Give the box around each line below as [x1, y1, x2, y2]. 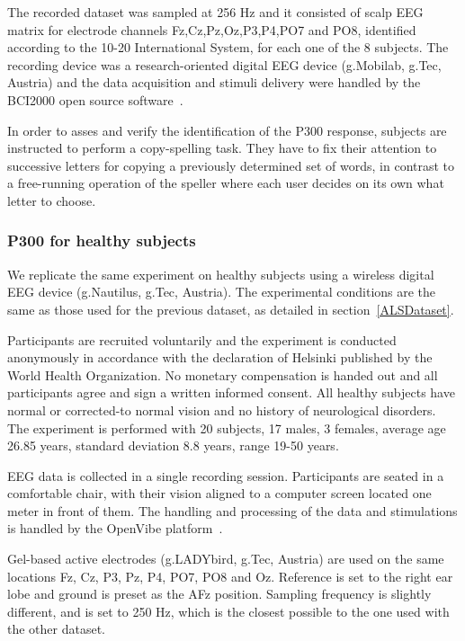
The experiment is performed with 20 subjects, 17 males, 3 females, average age [7, 418, 446, 437]
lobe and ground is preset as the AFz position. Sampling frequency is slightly [7, 584, 432, 603]
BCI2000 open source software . [7, 90, 183, 109]
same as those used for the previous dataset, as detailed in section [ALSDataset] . [7, 299, 454, 318]
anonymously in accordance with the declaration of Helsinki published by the [7, 348, 433, 367]
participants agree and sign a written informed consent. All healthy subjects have [7, 383, 455, 402]
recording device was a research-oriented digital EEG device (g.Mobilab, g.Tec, [7, 55, 442, 74]
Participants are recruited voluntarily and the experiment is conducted [7, 330, 397, 349]
